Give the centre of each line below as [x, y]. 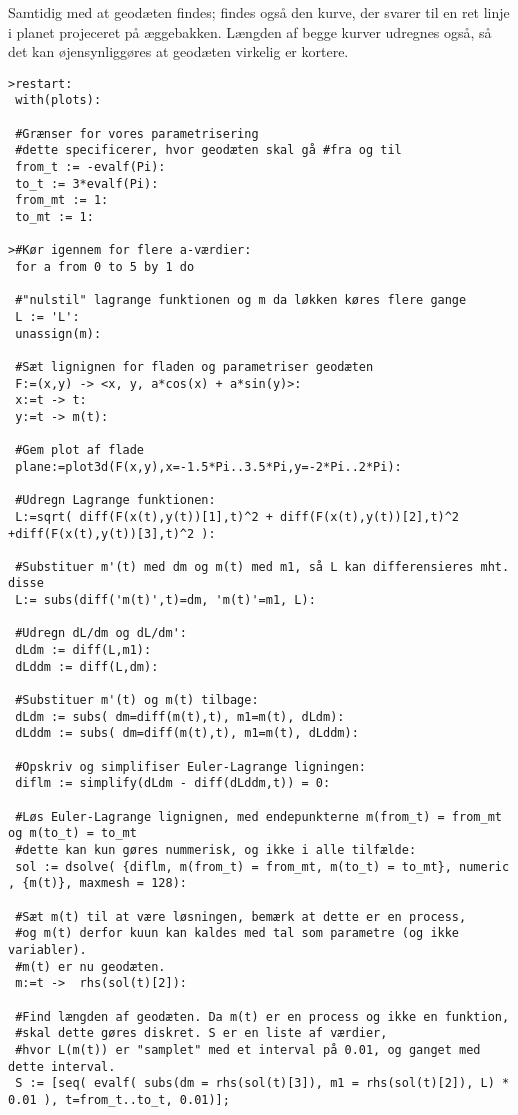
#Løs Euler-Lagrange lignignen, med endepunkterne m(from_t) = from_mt [258, 816]
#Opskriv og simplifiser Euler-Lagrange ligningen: [190, 766]
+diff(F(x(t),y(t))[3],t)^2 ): [112, 533]
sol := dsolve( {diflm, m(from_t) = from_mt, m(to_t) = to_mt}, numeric [262, 866]
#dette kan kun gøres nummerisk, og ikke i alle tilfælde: [216, 849]
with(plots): [58, 100]
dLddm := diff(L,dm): [87, 666]
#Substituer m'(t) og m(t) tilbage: [137, 700]
